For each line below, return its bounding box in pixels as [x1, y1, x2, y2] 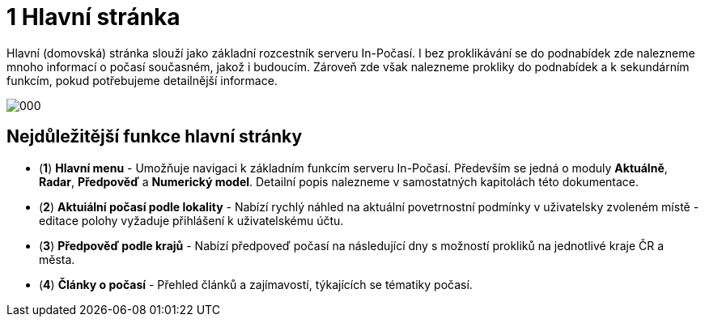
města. [39, 252, 75, 266]
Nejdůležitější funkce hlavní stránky [6, 126, 303, 147]
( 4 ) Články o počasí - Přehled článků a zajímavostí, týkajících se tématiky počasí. [39, 277, 473, 291]
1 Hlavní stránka [6, 3, 180, 31]
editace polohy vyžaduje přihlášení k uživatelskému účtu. [39, 213, 344, 227]
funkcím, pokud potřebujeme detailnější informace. [6, 73, 278, 87]
